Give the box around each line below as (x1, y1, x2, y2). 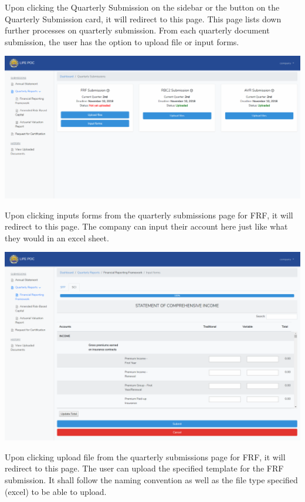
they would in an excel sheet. (5, 231, 109, 244)
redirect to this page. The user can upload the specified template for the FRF (5, 462, 284, 474)
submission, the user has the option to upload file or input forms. (5, 35, 239, 48)
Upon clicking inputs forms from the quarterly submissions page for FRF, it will (5, 208, 293, 221)
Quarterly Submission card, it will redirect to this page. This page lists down (5, 12, 282, 25)
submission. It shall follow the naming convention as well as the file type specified (5, 474, 298, 486)
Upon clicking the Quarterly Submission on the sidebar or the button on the (5, 1, 280, 13)
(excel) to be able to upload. (5, 485, 107, 497)
